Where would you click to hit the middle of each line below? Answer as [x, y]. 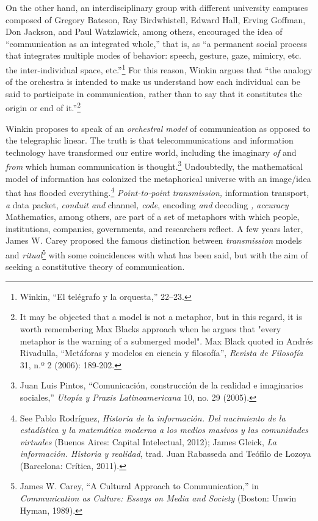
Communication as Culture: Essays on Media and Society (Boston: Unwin [158, 498]
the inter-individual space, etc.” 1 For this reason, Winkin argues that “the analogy [159, 68]
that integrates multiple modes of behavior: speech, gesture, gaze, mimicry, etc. [154, 55]
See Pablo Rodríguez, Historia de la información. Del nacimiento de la [153, 417]
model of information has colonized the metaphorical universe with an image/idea [158, 178]
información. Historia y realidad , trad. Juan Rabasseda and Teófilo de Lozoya [165, 454]
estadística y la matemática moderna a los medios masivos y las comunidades [164, 430]
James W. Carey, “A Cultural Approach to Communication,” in [139, 486]
